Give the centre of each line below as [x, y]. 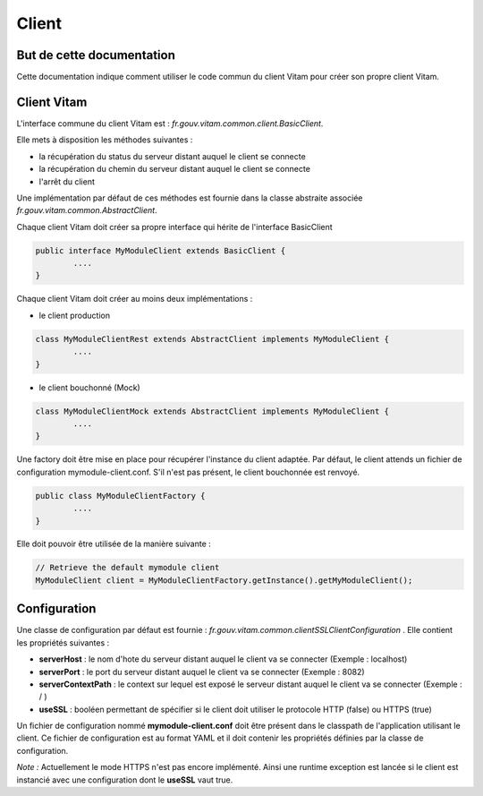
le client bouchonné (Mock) [89, 387]
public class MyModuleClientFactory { [120, 496]
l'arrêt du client [67, 181]
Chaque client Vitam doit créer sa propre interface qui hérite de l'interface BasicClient [174, 227]
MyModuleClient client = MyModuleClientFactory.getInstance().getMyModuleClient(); [224, 580]
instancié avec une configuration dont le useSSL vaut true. [125, 780]
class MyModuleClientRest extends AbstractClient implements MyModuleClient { [212, 339]
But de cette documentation [96, 55]
